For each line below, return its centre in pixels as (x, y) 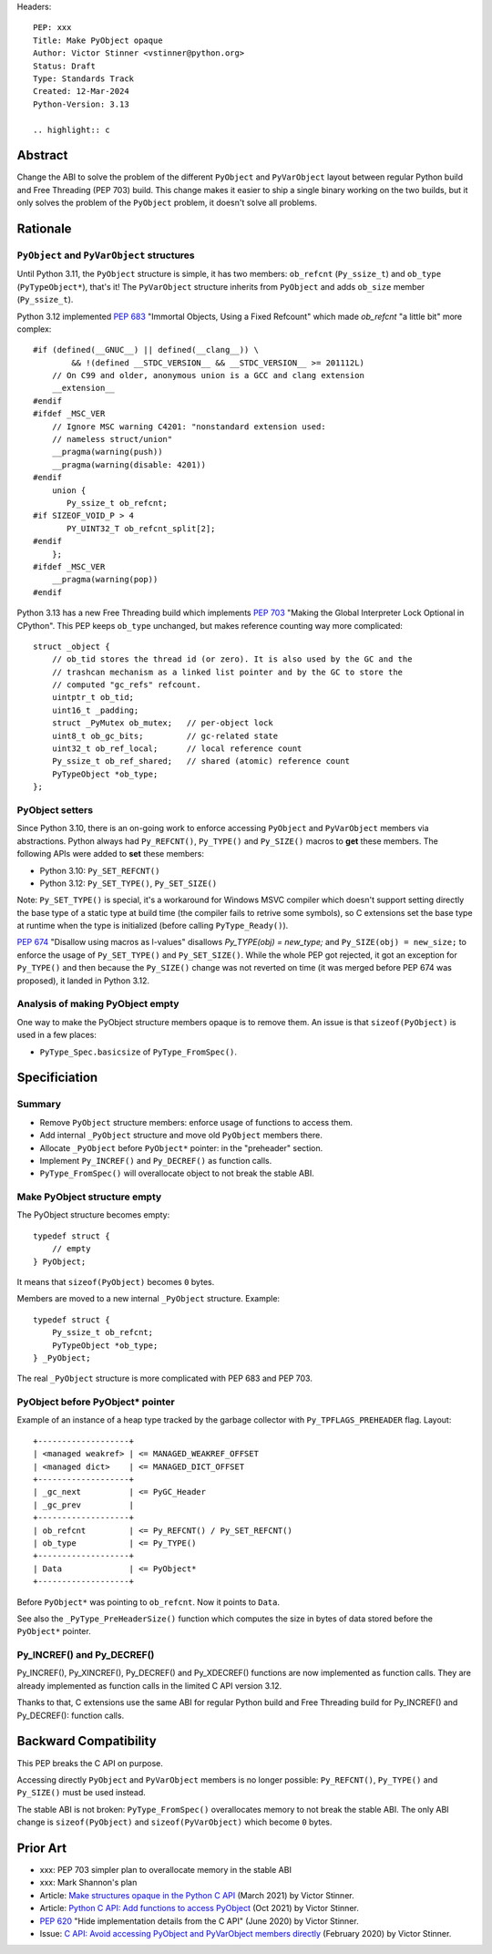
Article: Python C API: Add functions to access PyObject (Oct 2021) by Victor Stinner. (199, 1908)
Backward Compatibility (87, 1741)
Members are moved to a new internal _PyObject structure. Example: (149, 1299)
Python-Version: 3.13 (81, 104)
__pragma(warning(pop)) (105, 580)
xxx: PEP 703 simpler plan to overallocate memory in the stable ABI (165, 1870)
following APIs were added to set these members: (111, 854)
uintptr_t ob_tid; (93, 698)
